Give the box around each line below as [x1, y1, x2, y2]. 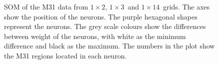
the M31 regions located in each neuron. [4, 50, 127, 60]
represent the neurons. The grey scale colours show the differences [4, 21, 206, 31]
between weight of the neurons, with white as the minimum [4, 30, 186, 41]
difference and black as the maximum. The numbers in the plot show [4, 40, 215, 51]
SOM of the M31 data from [4, 1, 88, 11]
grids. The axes [163, 1, 210, 11]
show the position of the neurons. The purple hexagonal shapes [4, 11, 197, 21]
